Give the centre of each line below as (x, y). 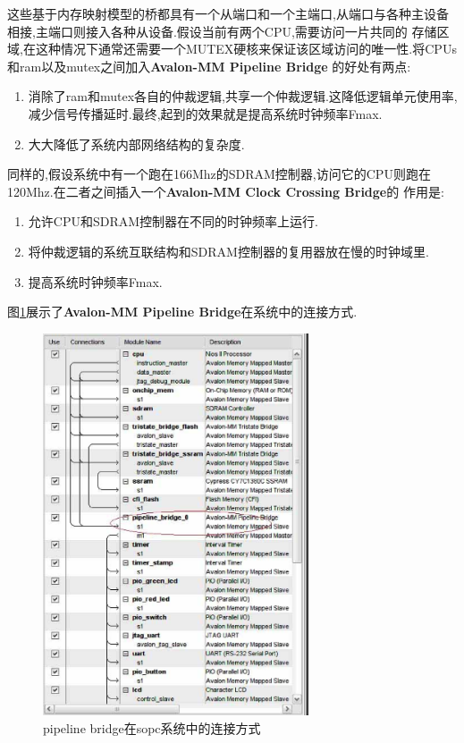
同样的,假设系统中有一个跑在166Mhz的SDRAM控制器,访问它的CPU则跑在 (219, 174)
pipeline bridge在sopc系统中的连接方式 (152, 727)
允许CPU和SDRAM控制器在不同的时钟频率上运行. (173, 221)
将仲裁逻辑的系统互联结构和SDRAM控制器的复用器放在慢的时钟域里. (228, 251)
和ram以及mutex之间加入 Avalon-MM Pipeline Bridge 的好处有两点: (209, 66)
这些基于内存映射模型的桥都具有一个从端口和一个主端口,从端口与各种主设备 (228, 13)
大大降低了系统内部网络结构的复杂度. (136, 144)
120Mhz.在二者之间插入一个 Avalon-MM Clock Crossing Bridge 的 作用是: (226, 191)
